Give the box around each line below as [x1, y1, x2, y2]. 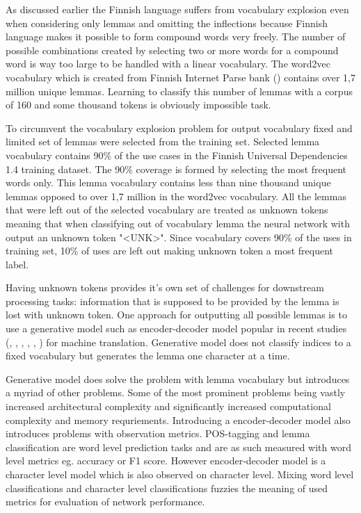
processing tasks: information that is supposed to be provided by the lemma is [6, 293, 339, 308]
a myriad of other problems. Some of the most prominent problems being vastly [6, 385, 346, 400]
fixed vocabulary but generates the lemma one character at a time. [6, 348, 290, 363]
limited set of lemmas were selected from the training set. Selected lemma [6, 134, 320, 149]
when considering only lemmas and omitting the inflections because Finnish [6, 15, 328, 30]
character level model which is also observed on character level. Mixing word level [6, 467, 354, 481]
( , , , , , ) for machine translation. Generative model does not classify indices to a [6, 334, 351, 349]
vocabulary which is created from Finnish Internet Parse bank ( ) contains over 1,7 [6, 70, 355, 84]
